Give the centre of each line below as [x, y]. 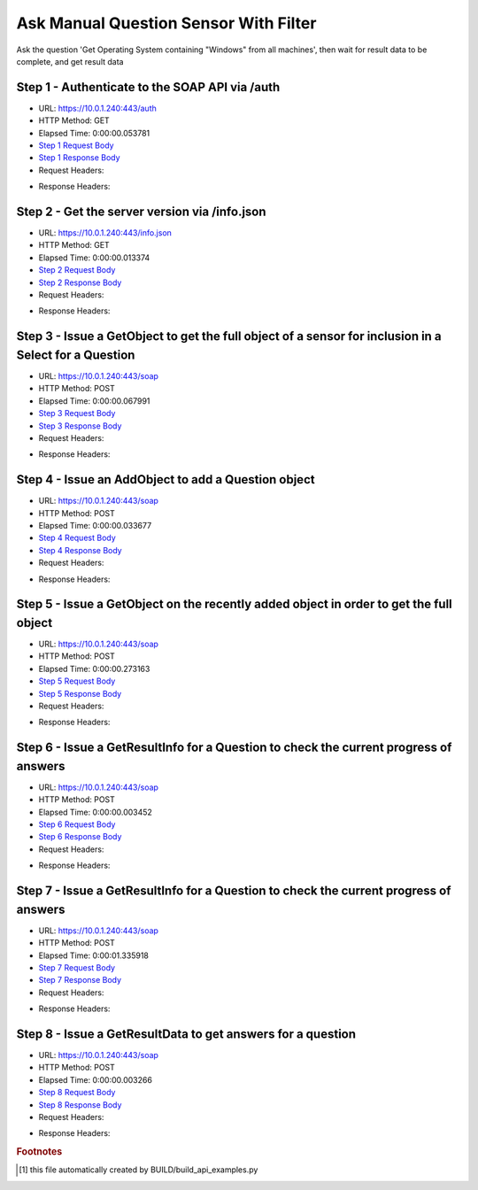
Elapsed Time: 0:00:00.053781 [94, 133]
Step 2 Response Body [80, 282]
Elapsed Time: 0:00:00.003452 [95, 812]
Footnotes [39, 1152]
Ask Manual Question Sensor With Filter [166, 23]
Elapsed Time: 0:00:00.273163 [94, 668]
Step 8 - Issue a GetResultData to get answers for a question [186, 1034]
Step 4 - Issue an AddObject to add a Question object [166, 479]
